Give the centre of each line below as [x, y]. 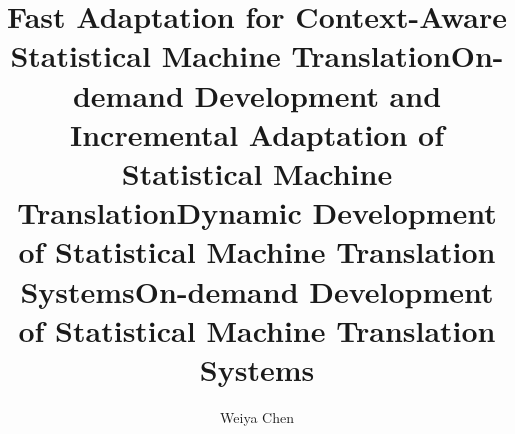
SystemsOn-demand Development [257, 290]
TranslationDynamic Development [257, 212]
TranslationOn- [397, 55]
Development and [318, 94]
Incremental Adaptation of [257, 133]
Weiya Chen [257, 416]
